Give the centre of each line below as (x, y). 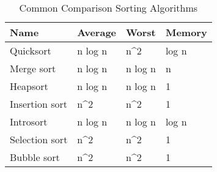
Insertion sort (39, 104)
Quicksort (31, 50)
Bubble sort (35, 157)
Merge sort (33, 68)
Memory (186, 32)
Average (97, 32)
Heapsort (29, 86)
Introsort (29, 122)
